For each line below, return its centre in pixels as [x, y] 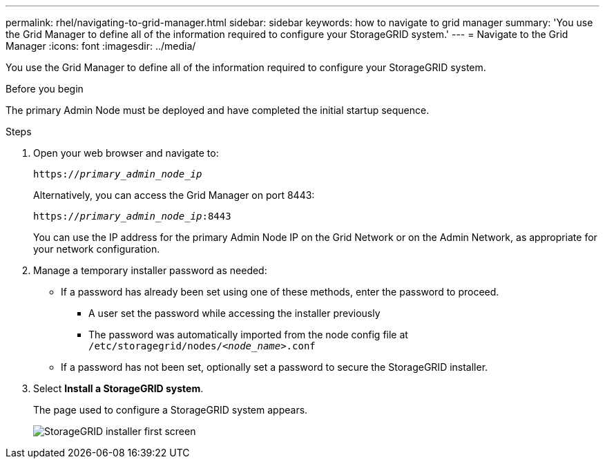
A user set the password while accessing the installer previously [234, 313]
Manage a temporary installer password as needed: [150, 270]
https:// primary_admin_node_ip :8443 [132, 216]
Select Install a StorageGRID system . [118, 388]
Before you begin [45, 89]
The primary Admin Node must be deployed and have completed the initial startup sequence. [218, 110]
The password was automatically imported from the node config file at [248, 335]
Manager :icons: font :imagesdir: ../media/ [101, 46]
